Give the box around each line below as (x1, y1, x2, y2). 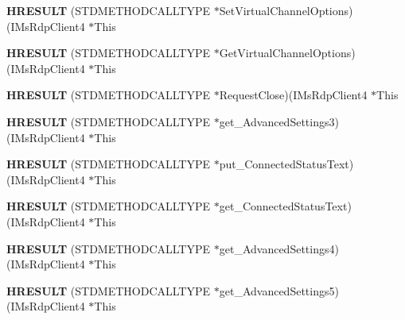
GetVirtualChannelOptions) (219, 44, 356, 61)
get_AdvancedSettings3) (219, 113, 339, 129)
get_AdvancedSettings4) (219, 240, 339, 256)
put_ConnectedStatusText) (219, 156, 354, 172)
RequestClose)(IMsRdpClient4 (219, 87, 368, 103)
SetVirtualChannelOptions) (219, 2, 353, 18)
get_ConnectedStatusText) (219, 198, 352, 214)
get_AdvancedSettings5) (219, 282, 339, 299)
